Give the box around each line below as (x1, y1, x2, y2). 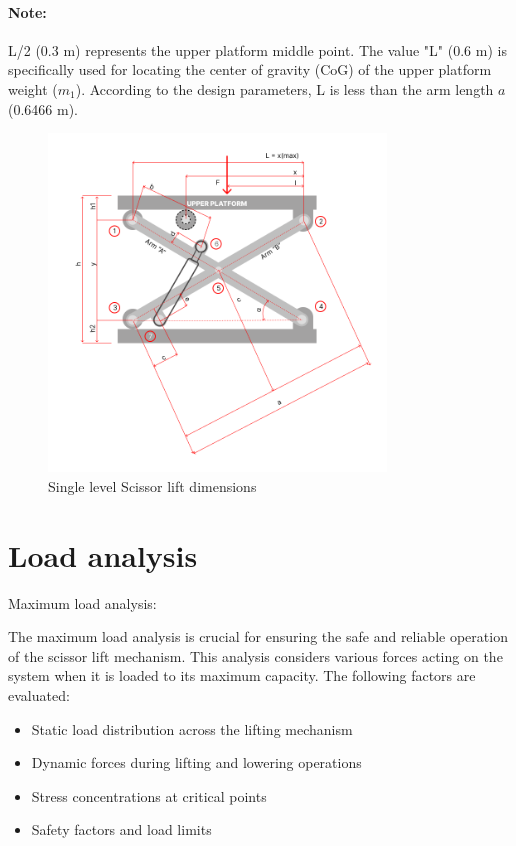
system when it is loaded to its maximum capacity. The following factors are (8, 665, 476, 686)
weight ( (8, 78, 58, 99)
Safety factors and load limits (31, 819, 212, 840)
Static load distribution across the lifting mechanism (31, 718, 353, 739)
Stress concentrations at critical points (31, 785, 267, 806)
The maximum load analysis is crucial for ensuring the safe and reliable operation (8, 626, 508, 647)
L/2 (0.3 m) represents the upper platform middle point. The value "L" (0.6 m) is (8, 39, 507, 60)
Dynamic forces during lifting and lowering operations (31, 752, 362, 773)
